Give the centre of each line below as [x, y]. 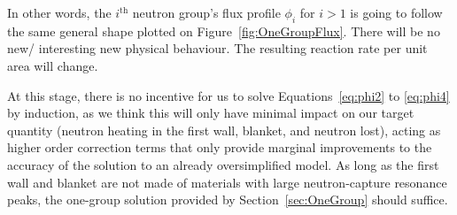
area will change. [53, 65]
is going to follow [396, 12]
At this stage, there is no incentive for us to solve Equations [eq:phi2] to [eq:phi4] [228, 95]
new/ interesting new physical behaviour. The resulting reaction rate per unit [217, 48]
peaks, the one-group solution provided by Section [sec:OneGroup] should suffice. [228, 200]
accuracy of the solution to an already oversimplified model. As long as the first [223, 164]
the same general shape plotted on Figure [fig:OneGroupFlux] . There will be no [224, 31]
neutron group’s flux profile [206, 12]
